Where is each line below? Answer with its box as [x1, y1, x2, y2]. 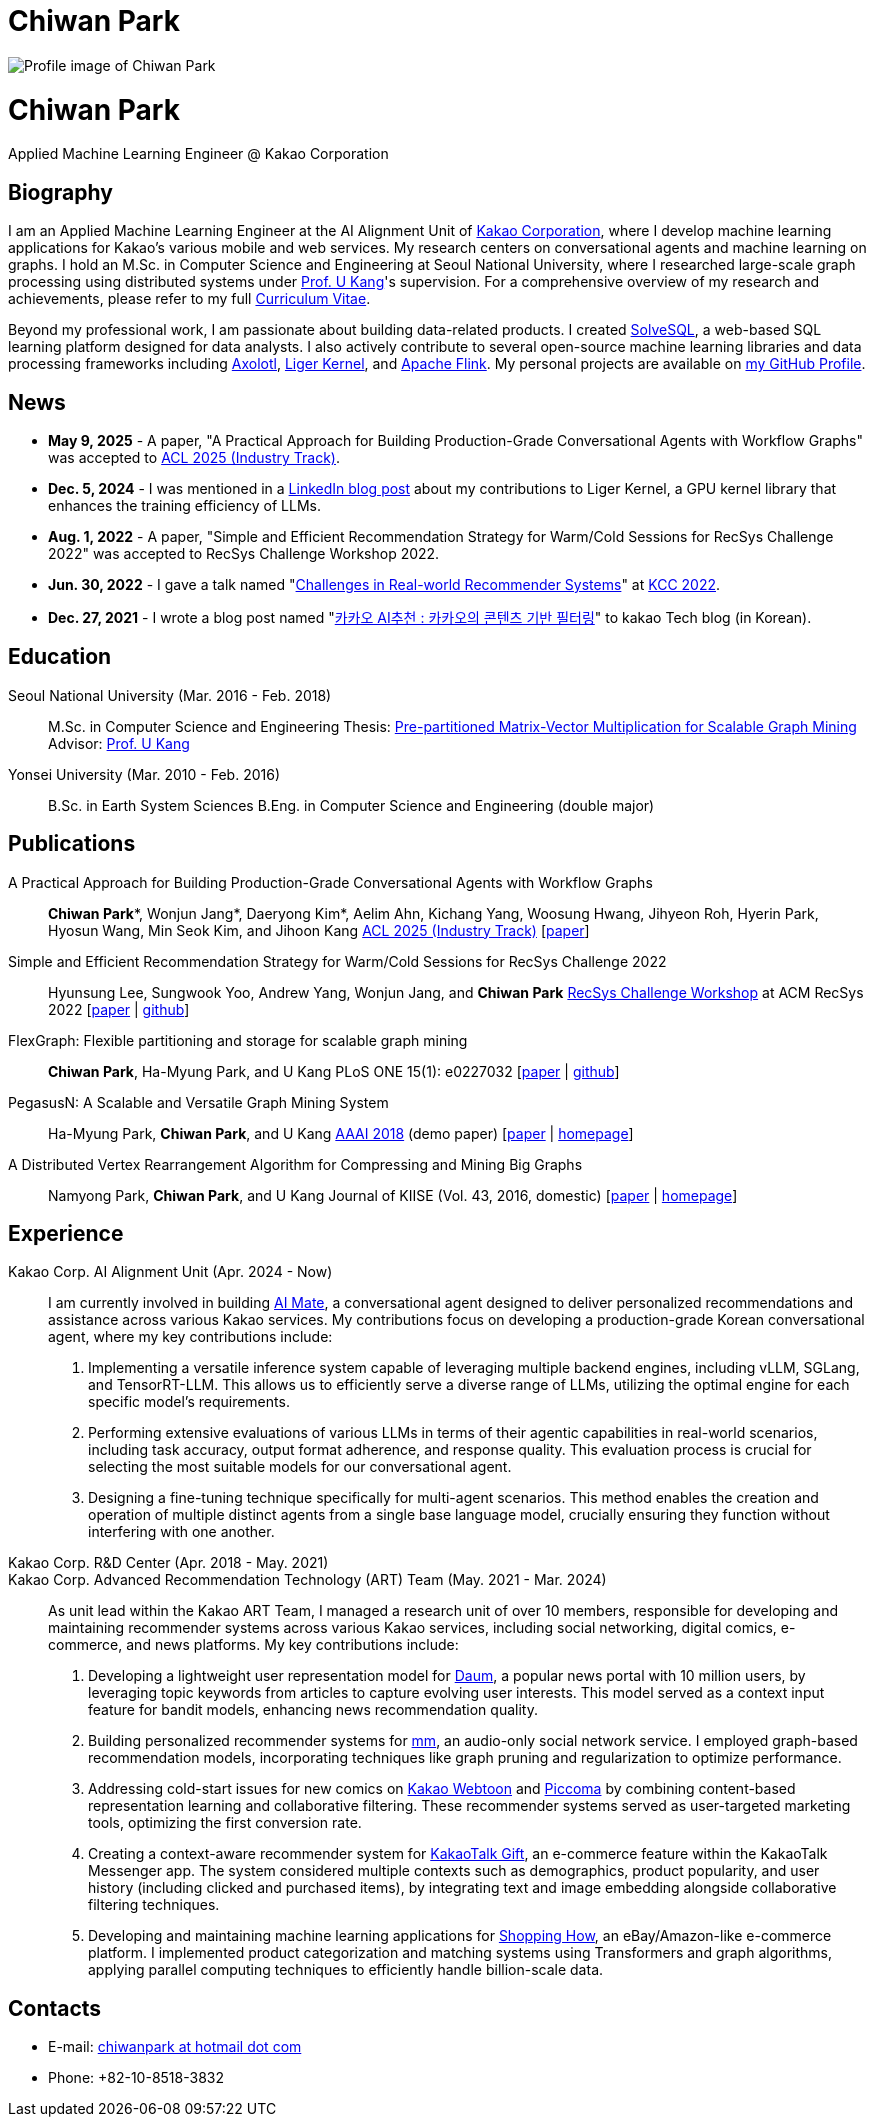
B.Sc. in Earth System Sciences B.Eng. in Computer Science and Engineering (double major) [48, 796, 655, 814]
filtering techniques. [88, 1896, 220, 1914]
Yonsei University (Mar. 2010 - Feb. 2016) [8, 765, 280, 783]
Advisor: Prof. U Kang [48, 734, 190, 752]
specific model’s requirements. [88, 1393, 290, 1411]
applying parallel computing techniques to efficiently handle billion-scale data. [88, 1961, 604, 1979]
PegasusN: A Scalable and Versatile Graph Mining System [8, 1093, 389, 1111]
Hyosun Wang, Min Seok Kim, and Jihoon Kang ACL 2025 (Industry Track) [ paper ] [48, 921, 590, 939]
